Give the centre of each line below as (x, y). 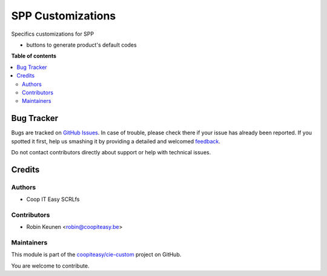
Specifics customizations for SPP (52, 34)
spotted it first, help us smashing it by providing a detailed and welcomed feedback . (116, 141)
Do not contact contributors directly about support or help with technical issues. (111, 152)
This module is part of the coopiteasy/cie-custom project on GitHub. (96, 255)
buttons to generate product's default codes (81, 45)
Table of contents (34, 56)
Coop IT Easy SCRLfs (53, 199)
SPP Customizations (64, 16)
